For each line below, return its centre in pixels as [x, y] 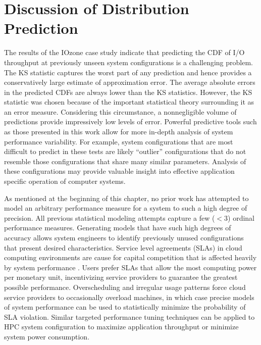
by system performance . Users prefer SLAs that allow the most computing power [130, 267]
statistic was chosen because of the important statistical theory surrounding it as [129, 102]
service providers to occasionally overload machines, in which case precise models [129, 297]
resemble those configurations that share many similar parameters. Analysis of [125, 161]
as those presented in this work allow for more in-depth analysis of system [119, 132]
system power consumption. [47, 336]
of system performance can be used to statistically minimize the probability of [125, 307]
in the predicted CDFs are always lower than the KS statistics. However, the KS [128, 92]
